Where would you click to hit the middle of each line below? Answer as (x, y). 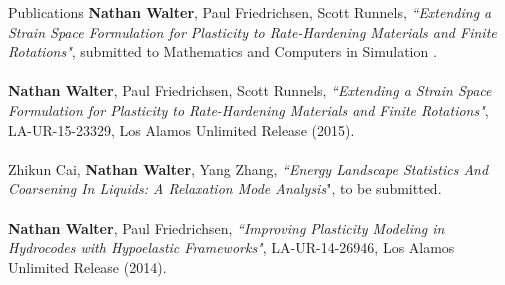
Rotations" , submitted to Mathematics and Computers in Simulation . (222, 51)
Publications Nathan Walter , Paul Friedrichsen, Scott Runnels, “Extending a (250, 12)
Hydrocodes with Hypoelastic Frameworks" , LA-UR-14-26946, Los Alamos (231, 247)
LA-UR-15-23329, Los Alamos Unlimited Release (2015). (181, 129)
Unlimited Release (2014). (87, 266)
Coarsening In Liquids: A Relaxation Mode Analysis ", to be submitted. (225, 188)
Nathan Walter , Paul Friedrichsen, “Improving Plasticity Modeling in (226, 227)
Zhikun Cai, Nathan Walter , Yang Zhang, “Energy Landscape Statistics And (248, 168)
